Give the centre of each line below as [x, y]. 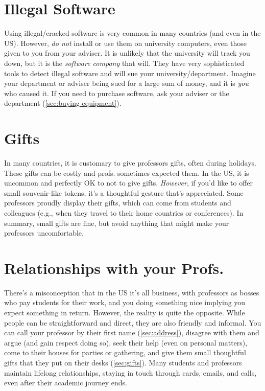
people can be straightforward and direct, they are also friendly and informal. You [133, 322]
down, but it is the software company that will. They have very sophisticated [124, 63]
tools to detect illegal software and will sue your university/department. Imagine [130, 73]
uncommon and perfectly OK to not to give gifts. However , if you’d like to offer [129, 183]
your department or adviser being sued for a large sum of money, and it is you [126, 83]
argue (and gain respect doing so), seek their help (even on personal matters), [126, 342]
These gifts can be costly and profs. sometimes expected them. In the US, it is [127, 172]
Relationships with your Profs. [114, 268]
